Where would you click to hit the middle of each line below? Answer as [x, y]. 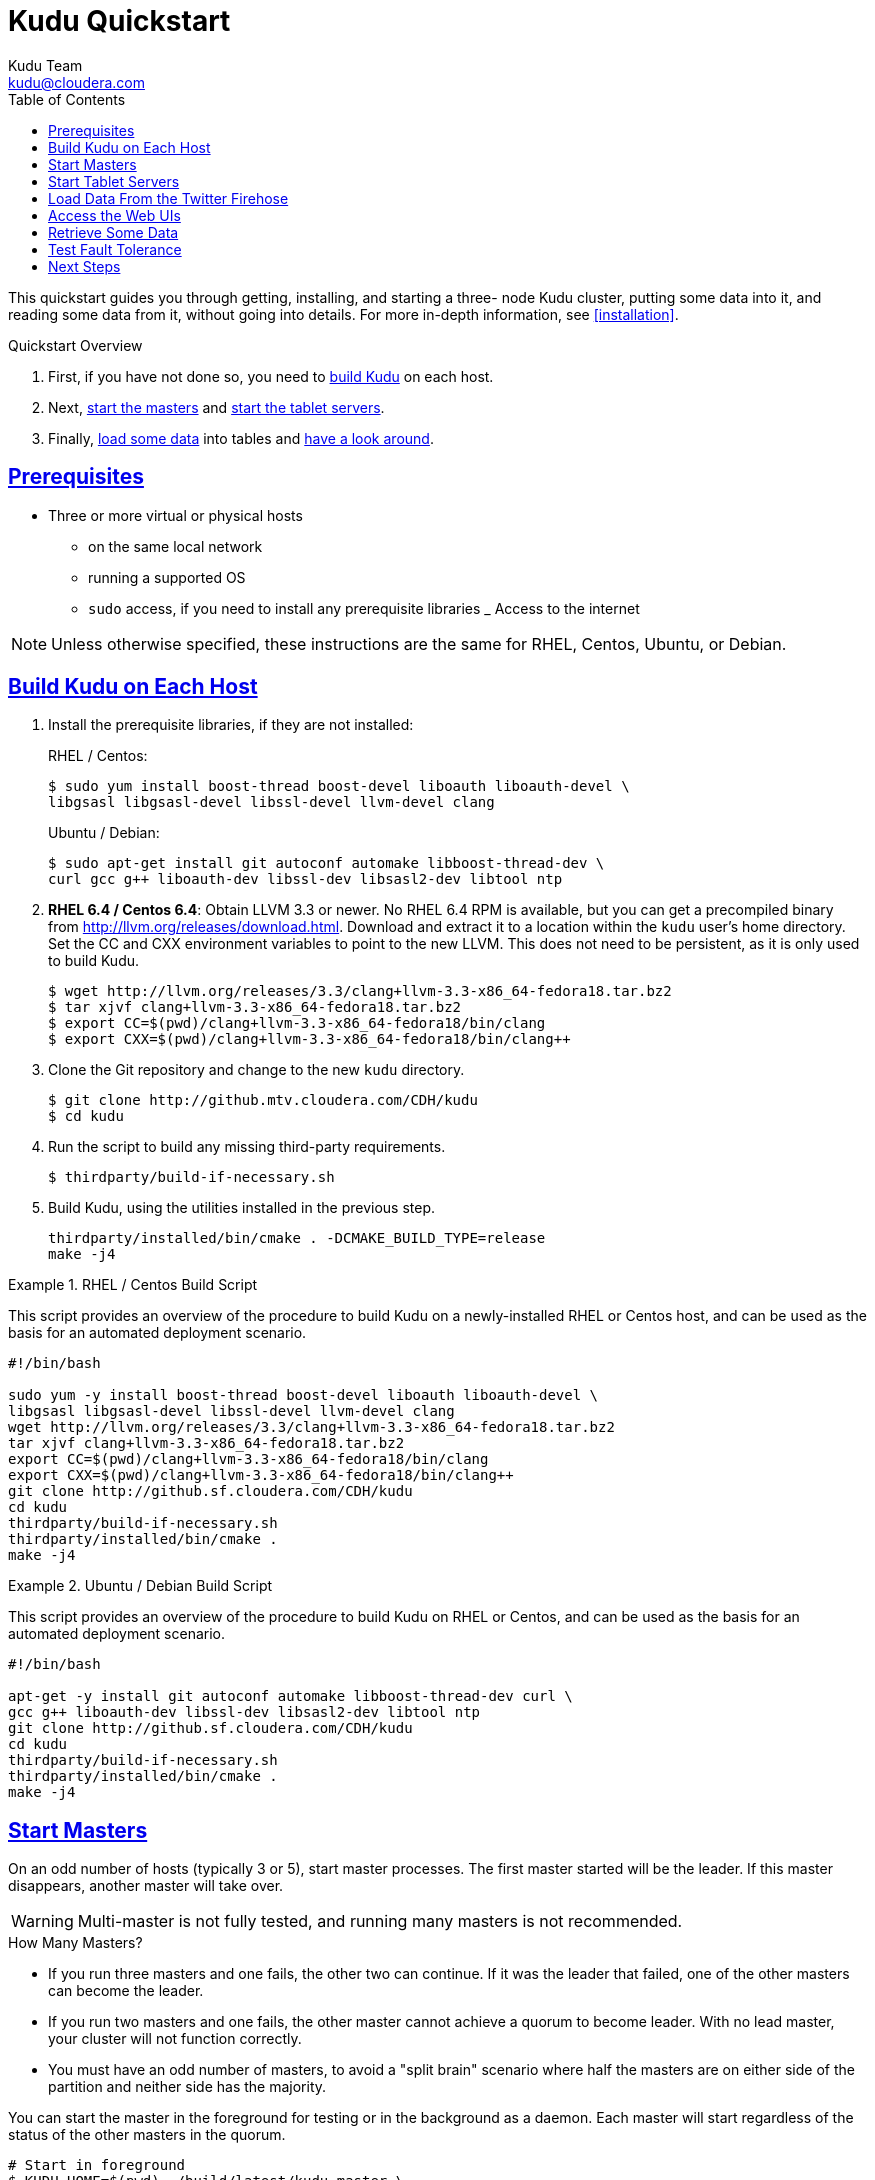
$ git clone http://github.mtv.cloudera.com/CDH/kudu [263, 1100]
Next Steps [84, 266]
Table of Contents [67, 99]
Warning [42, 1921]
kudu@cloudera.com [76, 82]
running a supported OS [167, 577]
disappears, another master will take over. [146, 1886]
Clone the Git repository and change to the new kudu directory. [256, 1070]
